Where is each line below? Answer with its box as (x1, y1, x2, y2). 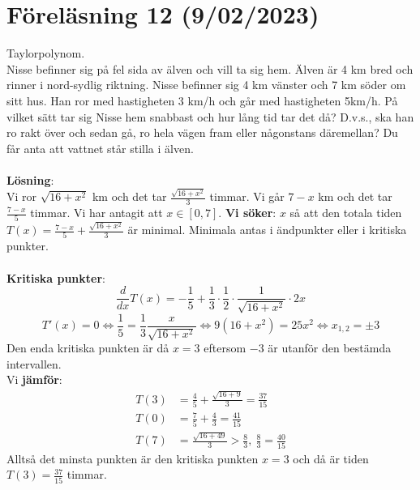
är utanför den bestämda (268, 339, 392, 356)
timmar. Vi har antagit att (30, 204, 163, 220)
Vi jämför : (6, 371, 62, 388)
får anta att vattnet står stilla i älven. (6, 139, 194, 156)
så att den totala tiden (289, 204, 402, 220)
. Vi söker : (218, 204, 276, 220)
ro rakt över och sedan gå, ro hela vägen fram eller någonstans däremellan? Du (6, 124, 398, 141)
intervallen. (6, 355, 62, 372)
